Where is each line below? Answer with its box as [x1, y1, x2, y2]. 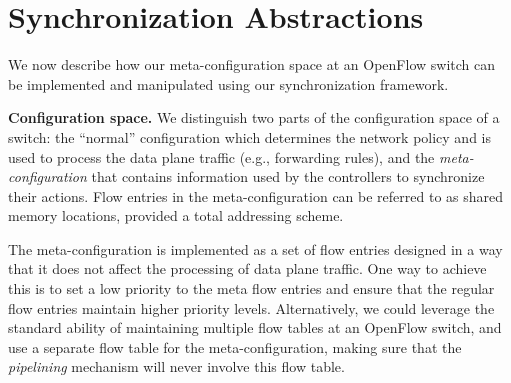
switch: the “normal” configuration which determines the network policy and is [8, 126, 491, 147]
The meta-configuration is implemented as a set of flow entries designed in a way [8, 238, 503, 259]
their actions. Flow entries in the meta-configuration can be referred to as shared [8, 185, 504, 206]
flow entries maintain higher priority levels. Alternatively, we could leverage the [8, 297, 495, 318]
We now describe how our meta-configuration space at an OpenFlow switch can [8, 54, 496, 75]
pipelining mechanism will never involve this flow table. [8, 356, 345, 377]
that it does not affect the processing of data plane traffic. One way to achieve [8, 258, 487, 279]
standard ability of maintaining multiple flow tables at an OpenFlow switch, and [8, 317, 502, 338]
